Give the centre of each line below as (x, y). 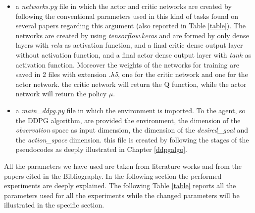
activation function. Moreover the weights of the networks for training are (127, 64)
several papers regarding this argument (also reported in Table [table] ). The (130, 26)
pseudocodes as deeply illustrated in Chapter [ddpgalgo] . (101, 149)
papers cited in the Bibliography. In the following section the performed (113, 176)
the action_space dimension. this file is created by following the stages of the (132, 139)
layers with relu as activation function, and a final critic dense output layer (129, 45)
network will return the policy (61, 94)
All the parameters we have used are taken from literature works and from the (123, 166)
